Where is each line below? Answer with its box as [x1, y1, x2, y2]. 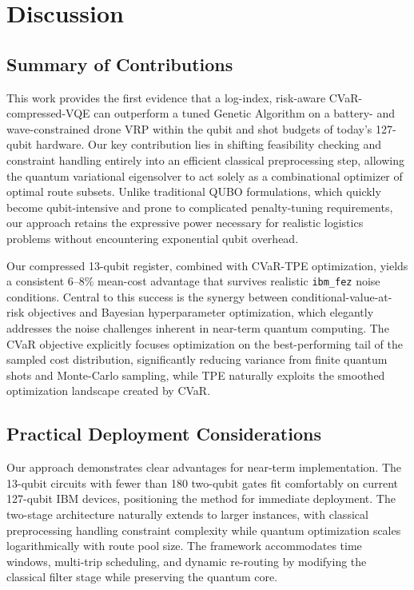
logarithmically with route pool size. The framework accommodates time [6, 537, 362, 554]
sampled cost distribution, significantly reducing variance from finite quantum [6, 351, 388, 368]
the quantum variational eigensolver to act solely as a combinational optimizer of [6, 167, 403, 184]
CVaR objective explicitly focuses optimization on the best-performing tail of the [6, 335, 403, 352]
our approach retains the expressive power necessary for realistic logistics [6, 214, 364, 231]
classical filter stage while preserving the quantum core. [6, 568, 278, 585]
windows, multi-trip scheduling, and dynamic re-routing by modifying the [6, 552, 367, 569]
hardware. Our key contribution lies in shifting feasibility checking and [35, 136, 382, 153]
